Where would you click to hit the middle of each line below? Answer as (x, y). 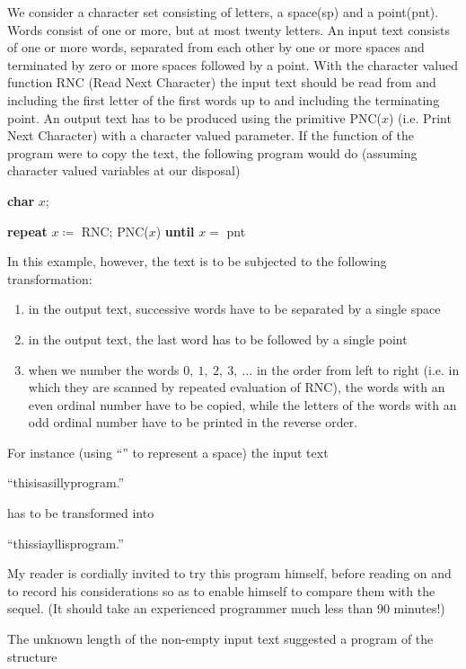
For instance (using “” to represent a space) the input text (168, 452)
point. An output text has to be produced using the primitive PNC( (194, 117)
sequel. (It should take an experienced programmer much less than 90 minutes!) (226, 608)
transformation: (50, 278)
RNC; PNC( (115, 231)
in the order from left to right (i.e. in (358, 369)
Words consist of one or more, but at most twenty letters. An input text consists (229, 29)
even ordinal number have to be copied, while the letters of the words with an (242, 404)
